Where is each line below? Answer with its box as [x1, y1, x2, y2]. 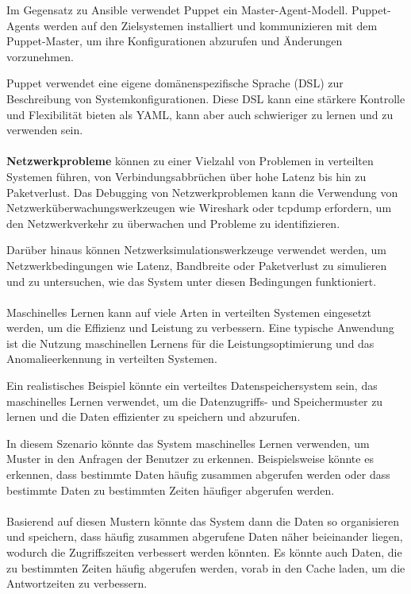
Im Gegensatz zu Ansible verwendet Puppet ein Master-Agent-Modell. [6, 2, 348, 17]
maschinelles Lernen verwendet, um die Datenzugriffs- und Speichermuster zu [6, 392, 383, 409]
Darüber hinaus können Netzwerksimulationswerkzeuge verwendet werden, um [6, 241, 386, 258]
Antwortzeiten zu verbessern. [6, 575, 148, 592]
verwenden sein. [6, 121, 83, 138]
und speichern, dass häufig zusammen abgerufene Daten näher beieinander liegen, [6, 528, 403, 545]
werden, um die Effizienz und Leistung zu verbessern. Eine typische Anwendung [6, 319, 394, 336]
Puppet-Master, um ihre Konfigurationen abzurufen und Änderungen [6, 33, 343, 49]
